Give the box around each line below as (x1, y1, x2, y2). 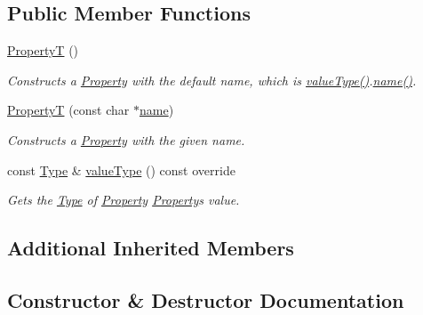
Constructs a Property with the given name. (7, 130, 245, 149)
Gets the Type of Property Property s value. (7, 190, 240, 209)
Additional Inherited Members (7, 234, 294, 262)
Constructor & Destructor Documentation (7, 286, 404, 313)
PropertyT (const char (7, 101, 130, 119)
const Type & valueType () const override (7, 160, 235, 179)
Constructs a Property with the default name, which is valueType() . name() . (7, 70, 417, 89)
